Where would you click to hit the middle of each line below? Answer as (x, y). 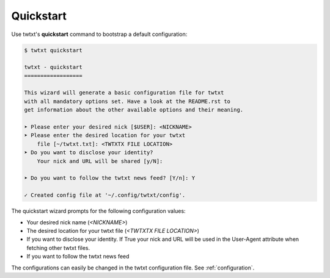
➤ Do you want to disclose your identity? (89, 153)
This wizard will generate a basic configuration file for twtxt (124, 93)
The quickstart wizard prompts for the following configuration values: (98, 211)
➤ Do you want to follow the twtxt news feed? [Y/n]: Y (110, 178)
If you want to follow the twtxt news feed (78, 257)
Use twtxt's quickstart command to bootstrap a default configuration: (99, 34)
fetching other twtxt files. (58, 248)
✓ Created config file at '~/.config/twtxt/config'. (105, 195)
